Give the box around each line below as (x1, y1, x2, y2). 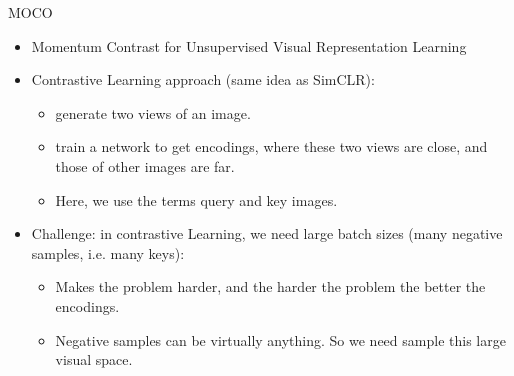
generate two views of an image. (55, 102, 251, 123)
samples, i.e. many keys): (31, 242, 185, 263)
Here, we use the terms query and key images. (55, 189, 338, 210)
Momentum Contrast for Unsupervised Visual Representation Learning (31, 35, 467, 56)
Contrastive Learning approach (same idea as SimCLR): (31, 69, 375, 90)
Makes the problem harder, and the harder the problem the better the (55, 276, 486, 297)
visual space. (55, 349, 133, 370)
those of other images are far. (55, 155, 235, 176)
